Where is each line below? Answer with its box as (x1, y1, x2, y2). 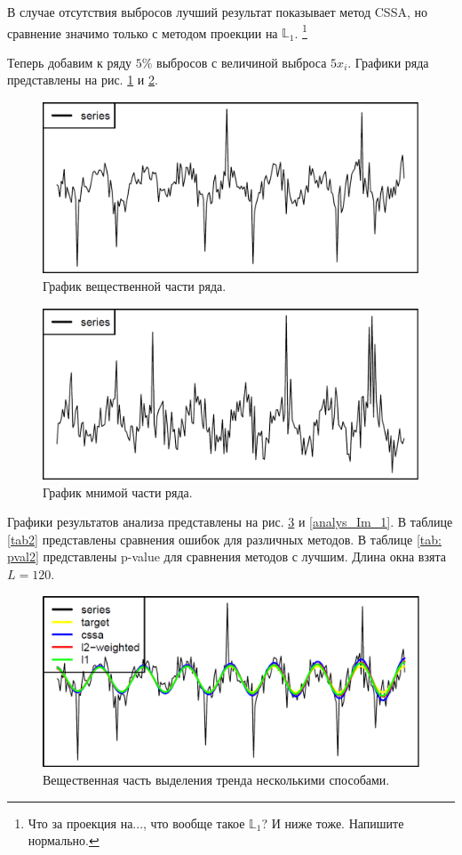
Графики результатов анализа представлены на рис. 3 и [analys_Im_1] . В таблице (7, 512, 453, 531)
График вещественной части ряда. (43, 276, 227, 294)
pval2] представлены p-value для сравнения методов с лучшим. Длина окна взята (7, 547, 446, 566)
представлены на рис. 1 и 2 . (7, 70, 158, 89)
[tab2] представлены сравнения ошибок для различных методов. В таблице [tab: (7, 529, 442, 548)
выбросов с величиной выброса (156, 52, 327, 71)
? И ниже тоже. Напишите (261, 813, 404, 832)
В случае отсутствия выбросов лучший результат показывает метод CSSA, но (7, 3, 427, 20)
